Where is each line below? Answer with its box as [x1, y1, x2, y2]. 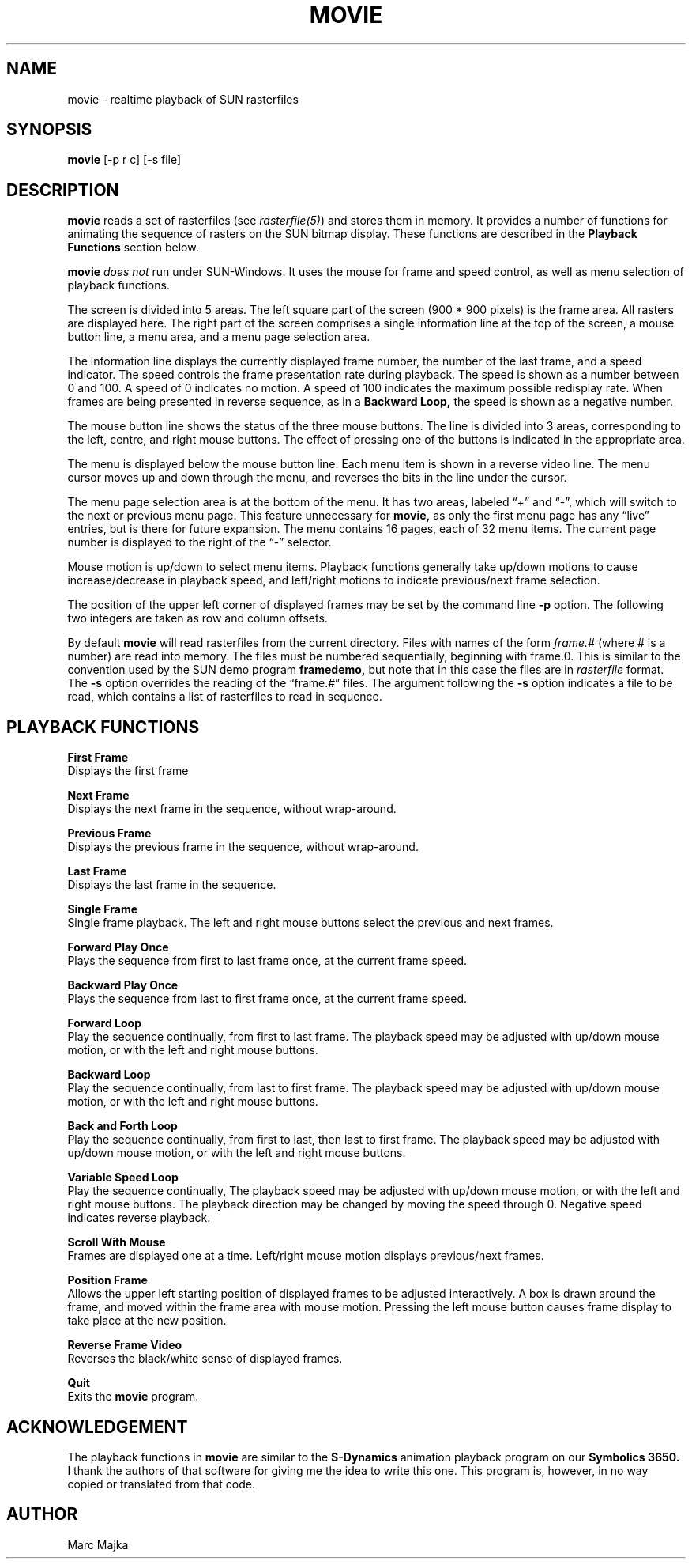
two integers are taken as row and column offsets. [67, 611, 328, 626]
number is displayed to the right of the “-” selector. [67, 535, 332, 550]
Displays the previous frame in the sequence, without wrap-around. [67, 840, 419, 854]
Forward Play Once [67, 940, 169, 954]
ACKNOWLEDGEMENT [6, 1416, 188, 1437]
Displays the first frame [67, 764, 189, 778]
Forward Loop [67, 1016, 142, 1030]
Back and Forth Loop [67, 1119, 178, 1133]
